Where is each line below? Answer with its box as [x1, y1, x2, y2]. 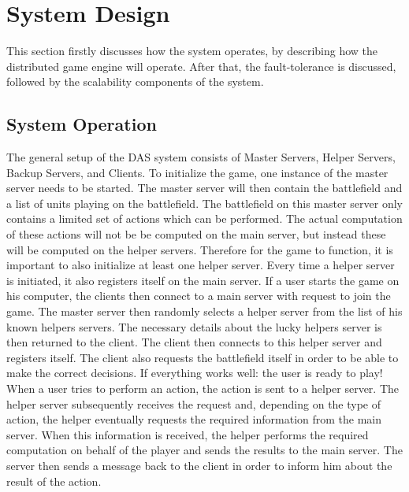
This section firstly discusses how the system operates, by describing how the [6, 43, 378, 59]
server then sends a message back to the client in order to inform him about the [6, 457, 392, 473]
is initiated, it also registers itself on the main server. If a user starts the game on [6, 272, 400, 288]
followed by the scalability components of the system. [6, 73, 264, 90]
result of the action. [6, 472, 102, 489]
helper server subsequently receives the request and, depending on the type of [6, 395, 381, 412]
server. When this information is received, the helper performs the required [6, 426, 369, 442]
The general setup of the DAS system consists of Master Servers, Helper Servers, [6, 149, 396, 165]
